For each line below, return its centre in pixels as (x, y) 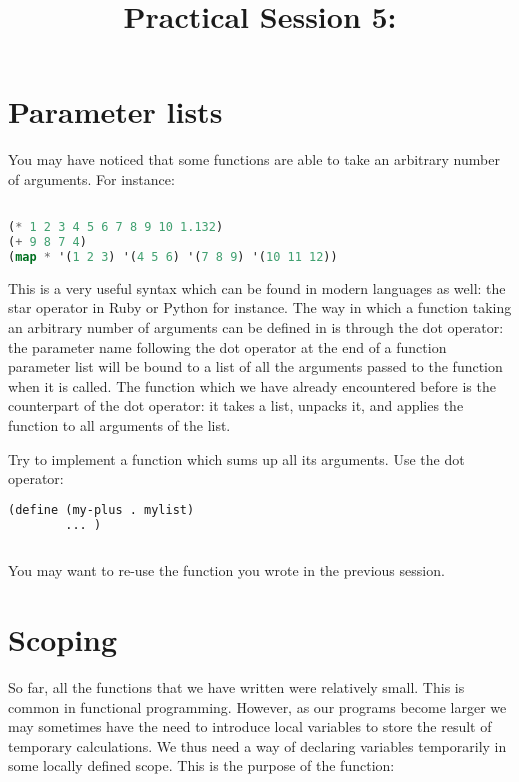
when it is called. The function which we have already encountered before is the (252, 385)
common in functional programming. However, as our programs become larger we (257, 706)
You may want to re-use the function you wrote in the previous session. (226, 570)
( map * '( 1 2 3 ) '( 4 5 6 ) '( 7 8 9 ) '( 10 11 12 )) (173, 256)
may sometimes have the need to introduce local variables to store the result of (250, 726)
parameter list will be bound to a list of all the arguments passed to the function (255, 366)
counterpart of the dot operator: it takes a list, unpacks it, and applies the (236, 405)
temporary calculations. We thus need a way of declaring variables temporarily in (257, 745)
